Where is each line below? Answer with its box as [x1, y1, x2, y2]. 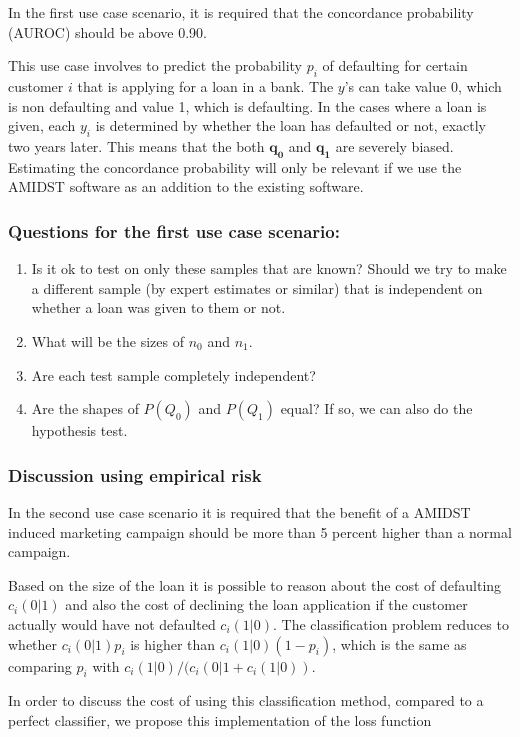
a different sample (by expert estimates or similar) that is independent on [31, 277, 483, 298]
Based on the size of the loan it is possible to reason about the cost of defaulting [8, 574, 502, 595]
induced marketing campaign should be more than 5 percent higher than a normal [8, 521, 512, 542]
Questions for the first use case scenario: [8, 218, 340, 243]
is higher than [130, 633, 216, 654]
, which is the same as [332, 633, 467, 654]
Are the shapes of [31, 398, 139, 419]
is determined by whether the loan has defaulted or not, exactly [95, 115, 486, 136]
